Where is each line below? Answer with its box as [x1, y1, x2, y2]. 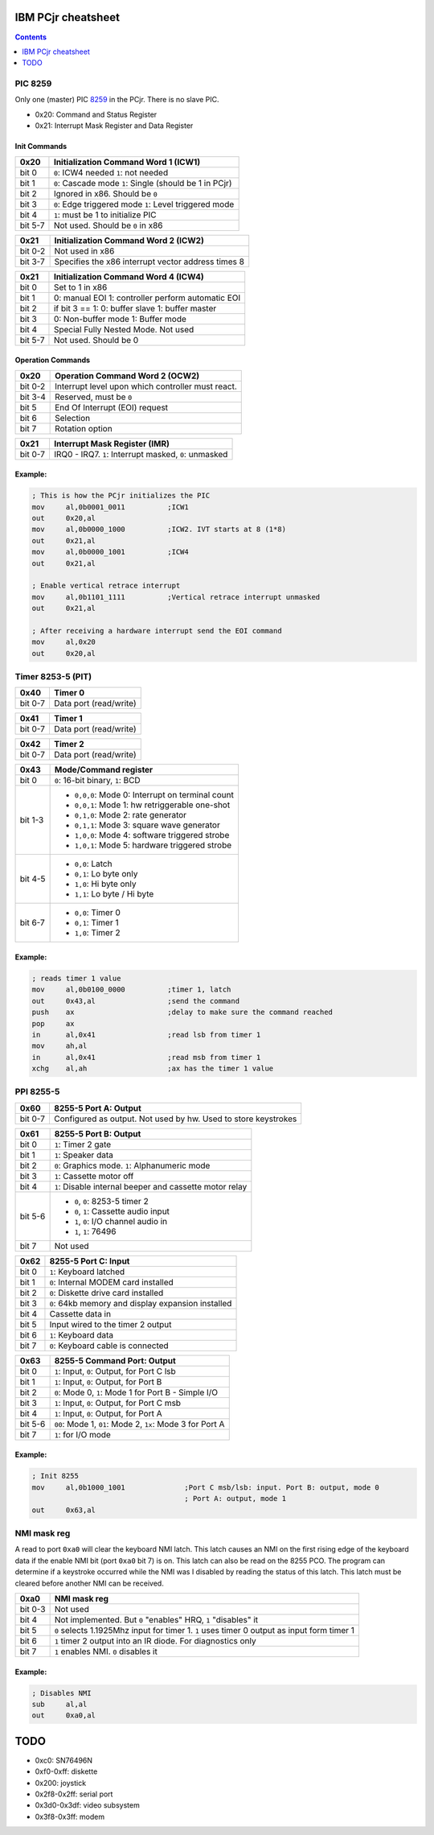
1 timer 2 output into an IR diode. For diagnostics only [54, 1635, 256, 1646]
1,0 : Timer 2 [74, 927, 121, 938]
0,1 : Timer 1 [74, 917, 119, 929]
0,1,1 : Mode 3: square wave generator [74, 819, 220, 831]
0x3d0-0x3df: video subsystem [35, 1800, 140, 1810]
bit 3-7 [19, 256, 46, 267]
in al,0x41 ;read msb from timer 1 [31, 1053, 261, 1062]
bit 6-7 [19, 917, 46, 929]
